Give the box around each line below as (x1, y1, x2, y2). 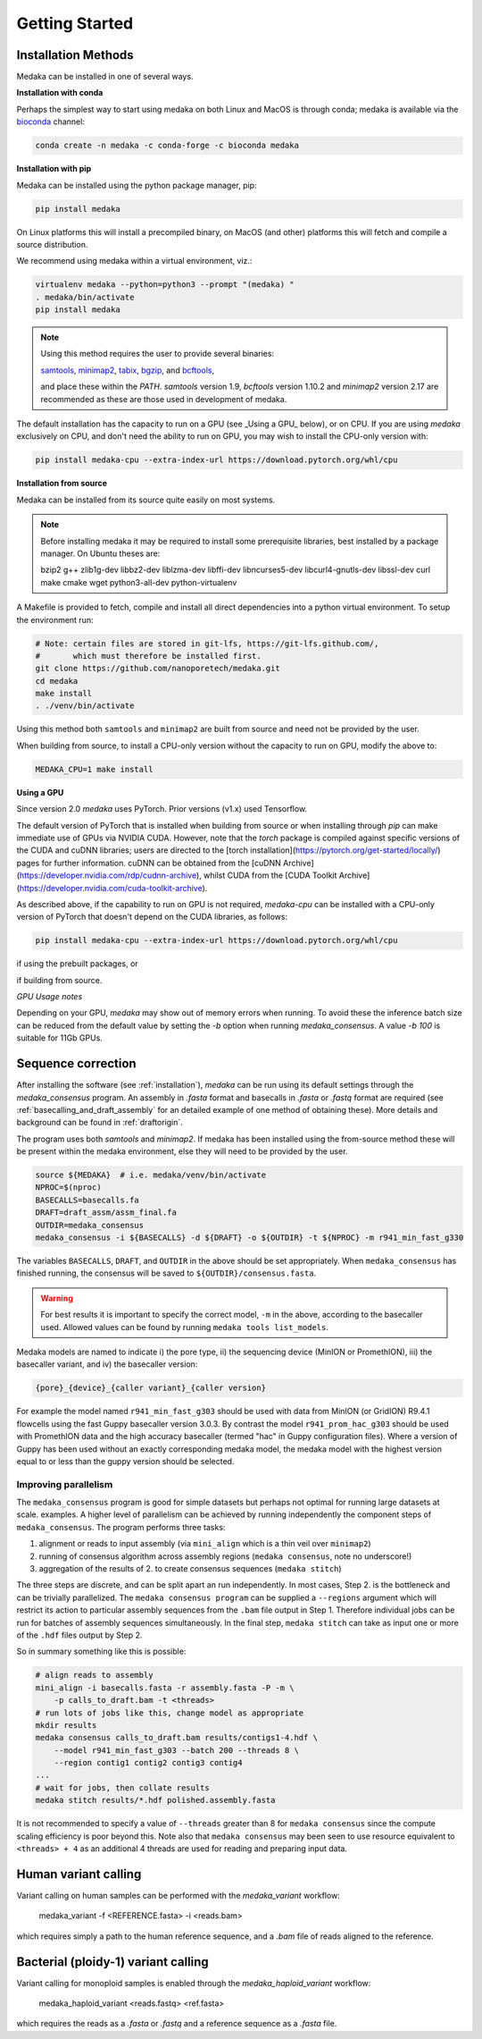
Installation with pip (16, 164, 92, 174)
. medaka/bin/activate (35, 291, 135, 302)
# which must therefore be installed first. (35, 651, 262, 661)
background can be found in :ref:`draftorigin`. (16, 1117, 183, 1128)
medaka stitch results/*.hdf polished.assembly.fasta (35, 1795, 276, 1806)
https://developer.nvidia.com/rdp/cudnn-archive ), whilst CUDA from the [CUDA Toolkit (19, 870, 337, 880)
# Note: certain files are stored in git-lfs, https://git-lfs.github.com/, (35, 638, 379, 648)
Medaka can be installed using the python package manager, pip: (16, 180, 258, 190)
